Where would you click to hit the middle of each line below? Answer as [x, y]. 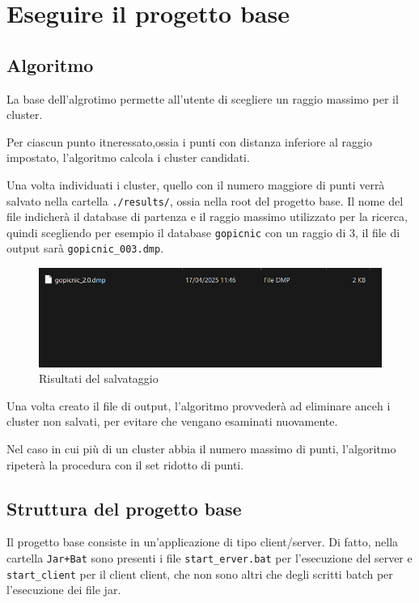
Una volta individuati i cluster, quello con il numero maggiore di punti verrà [196, 184]
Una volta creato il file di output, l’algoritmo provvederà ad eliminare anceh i [199, 405]
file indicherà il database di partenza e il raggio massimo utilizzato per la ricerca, [207, 217]
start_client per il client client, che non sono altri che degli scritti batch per [200, 573]
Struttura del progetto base [124, 508]
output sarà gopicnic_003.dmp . [85, 248]
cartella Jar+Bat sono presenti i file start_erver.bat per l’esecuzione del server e [209, 557]
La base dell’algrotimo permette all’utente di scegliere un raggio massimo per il [203, 98]
